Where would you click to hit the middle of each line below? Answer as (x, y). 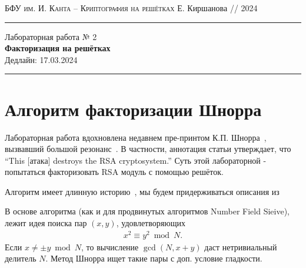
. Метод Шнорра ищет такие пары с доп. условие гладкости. (154, 258)
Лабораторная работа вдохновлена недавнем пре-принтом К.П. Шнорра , (136, 137)
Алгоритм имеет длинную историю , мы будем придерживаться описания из (142, 191)
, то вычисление (110, 247)
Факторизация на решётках (58, 48)
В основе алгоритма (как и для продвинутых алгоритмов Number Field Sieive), (147, 211)
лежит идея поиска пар (46, 223)
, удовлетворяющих (151, 223)
